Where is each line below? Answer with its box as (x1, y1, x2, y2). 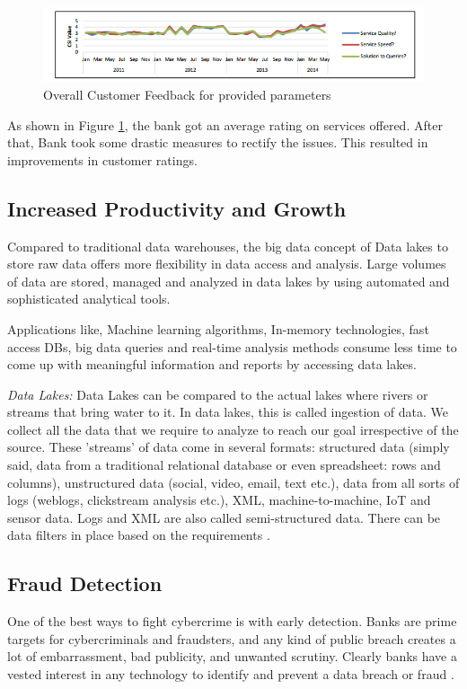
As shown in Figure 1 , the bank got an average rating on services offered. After (7, 115, 443, 134)
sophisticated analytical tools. (7, 289, 171, 308)
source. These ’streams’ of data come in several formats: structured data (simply (7, 437, 450, 456)
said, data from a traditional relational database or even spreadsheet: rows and (7, 455, 441, 474)
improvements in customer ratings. (7, 150, 198, 169)
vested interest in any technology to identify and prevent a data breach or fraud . (7, 665, 454, 684)
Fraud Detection (7, 570, 163, 597)
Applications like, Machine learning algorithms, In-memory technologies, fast (7, 319, 429, 338)
